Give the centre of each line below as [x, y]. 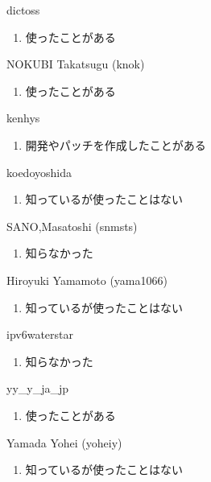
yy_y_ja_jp [38, 388]
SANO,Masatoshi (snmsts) [72, 226]
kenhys [23, 118]
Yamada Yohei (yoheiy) [64, 442]
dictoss [23, 10]
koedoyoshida [39, 172]
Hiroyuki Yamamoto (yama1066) [87, 280]
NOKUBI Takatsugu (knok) [76, 64]
